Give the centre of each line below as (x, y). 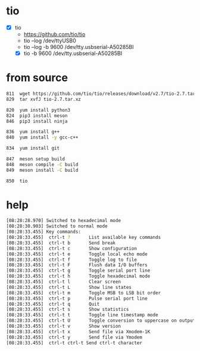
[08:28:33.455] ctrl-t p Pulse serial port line (77, 298)
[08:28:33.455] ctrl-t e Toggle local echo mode (77, 254)
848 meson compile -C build (42, 164)
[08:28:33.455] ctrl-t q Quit (53, 304)
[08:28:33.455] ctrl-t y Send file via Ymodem (74, 337)
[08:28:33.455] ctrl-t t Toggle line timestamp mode (82, 315)
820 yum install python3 (38, 110)
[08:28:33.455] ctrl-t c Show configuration (71, 248)
